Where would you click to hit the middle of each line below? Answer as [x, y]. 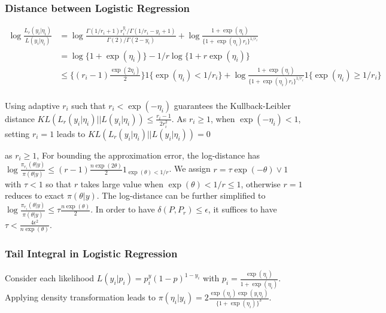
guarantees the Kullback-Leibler [232, 105]
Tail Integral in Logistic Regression [91, 253]
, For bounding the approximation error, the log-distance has [148, 155]
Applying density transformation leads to [80, 297]
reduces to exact [35, 195]
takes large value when [122, 183]
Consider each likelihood [50, 278]
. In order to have [123, 209]
